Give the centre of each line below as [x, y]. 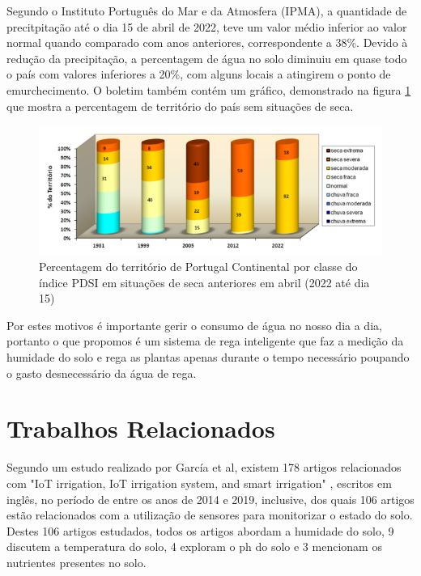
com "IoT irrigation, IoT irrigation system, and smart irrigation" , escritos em [199, 483]
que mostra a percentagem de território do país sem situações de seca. [180, 106]
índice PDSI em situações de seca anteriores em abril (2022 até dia [204, 282]
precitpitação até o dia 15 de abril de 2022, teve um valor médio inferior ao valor [207, 26]
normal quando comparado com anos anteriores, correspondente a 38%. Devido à [207, 42]
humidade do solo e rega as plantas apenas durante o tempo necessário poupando [208, 357]
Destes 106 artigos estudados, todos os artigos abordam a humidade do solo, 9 [200, 530]
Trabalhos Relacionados [141, 428]
